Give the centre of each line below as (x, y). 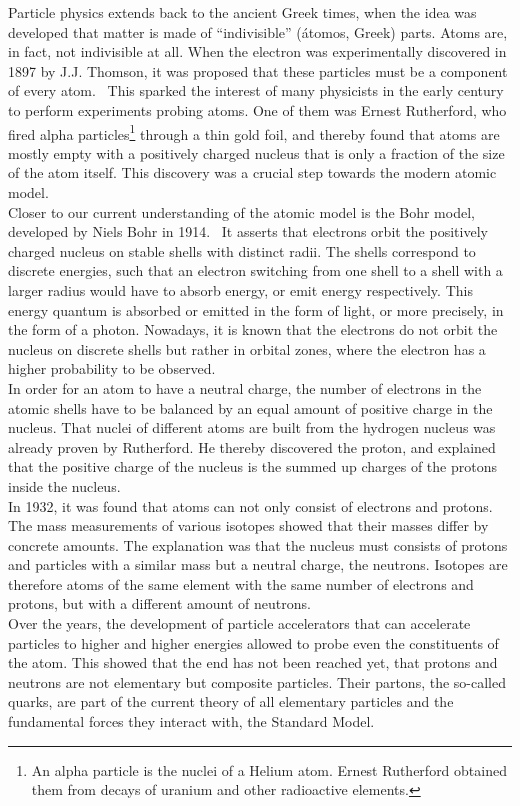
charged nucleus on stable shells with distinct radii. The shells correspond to (242, 250)
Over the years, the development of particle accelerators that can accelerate (239, 623)
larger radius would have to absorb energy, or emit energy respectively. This (240, 289)
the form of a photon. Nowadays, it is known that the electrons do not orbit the (253, 329)
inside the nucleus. (64, 485)
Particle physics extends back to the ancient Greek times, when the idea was (242, 12)
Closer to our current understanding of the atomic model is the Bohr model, (241, 211)
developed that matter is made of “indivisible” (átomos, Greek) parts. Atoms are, (258, 31)
